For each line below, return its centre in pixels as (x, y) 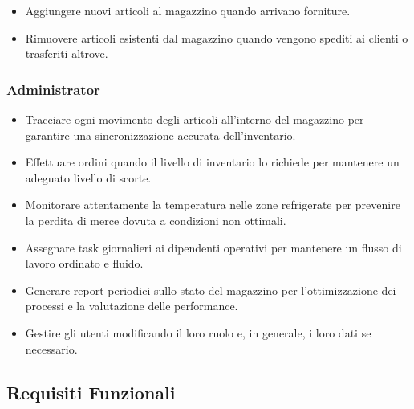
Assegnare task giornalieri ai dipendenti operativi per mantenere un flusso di (213, 247)
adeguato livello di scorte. (88, 177)
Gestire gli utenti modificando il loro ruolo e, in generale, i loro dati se (198, 332)
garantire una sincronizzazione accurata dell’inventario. (160, 135)
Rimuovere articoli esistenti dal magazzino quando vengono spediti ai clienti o (217, 37)
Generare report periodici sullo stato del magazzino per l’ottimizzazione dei (211, 290)
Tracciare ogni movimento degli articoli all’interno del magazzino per (195, 119)
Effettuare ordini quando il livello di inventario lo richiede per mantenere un (212, 162)
